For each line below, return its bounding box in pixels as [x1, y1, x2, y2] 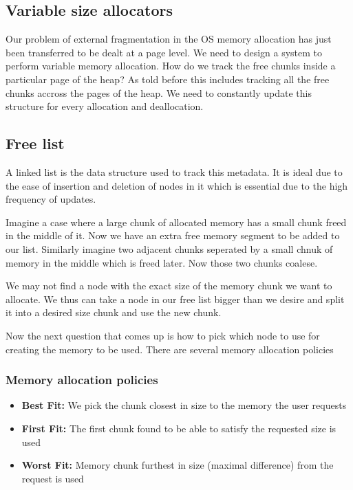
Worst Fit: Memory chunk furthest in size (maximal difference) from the [21, 458, 334, 472]
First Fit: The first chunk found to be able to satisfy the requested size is [21, 421, 336, 435]
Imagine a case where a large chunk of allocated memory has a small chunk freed [6, 214, 347, 229]
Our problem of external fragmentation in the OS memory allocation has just [6, 32, 332, 46]
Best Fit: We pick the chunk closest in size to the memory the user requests [21, 398, 347, 412]
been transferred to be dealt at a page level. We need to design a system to [6, 45, 323, 59]
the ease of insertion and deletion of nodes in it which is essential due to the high [6, 178, 348, 192]
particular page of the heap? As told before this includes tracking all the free [6, 71, 330, 86]
